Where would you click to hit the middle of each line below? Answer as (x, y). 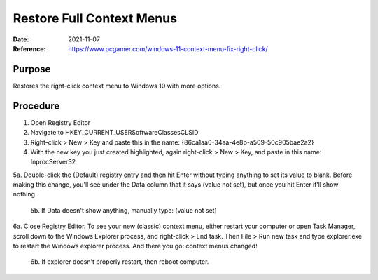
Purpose (32, 69)
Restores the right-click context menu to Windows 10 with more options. (117, 86)
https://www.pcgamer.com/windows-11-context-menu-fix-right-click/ (168, 48)
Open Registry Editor (61, 122)
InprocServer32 (53, 162)
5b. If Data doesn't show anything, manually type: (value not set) (124, 210)
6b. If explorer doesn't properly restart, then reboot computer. (120, 262)
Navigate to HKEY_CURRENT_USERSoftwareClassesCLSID (114, 133)
